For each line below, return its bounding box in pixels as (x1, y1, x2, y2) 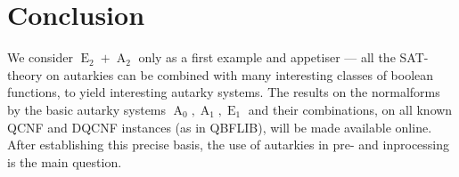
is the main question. (7, 152, 122, 171)
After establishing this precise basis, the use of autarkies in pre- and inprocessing (7, 135, 450, 154)
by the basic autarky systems (7, 100, 167, 118)
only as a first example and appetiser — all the (138, 48, 396, 67)
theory (7, 65, 43, 84)
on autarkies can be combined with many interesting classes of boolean (45, 65, 434, 84)
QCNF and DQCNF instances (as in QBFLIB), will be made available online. (7, 117, 432, 136)
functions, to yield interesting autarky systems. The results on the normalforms (7, 83, 440, 101)
